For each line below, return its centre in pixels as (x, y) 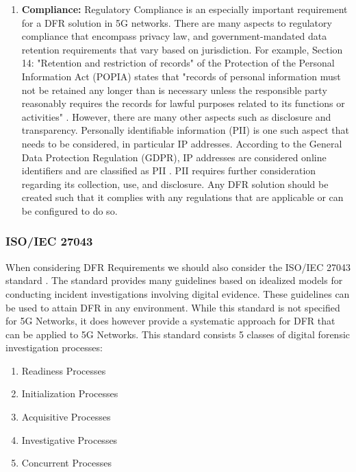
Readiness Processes (64, 370)
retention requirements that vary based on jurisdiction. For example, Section (182, 49)
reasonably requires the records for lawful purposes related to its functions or (183, 103)
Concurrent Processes (66, 463)
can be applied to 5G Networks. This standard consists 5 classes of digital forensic (178, 334)
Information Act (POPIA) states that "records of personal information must (181, 76)
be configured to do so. (69, 210)
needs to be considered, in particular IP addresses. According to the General (182, 143)
